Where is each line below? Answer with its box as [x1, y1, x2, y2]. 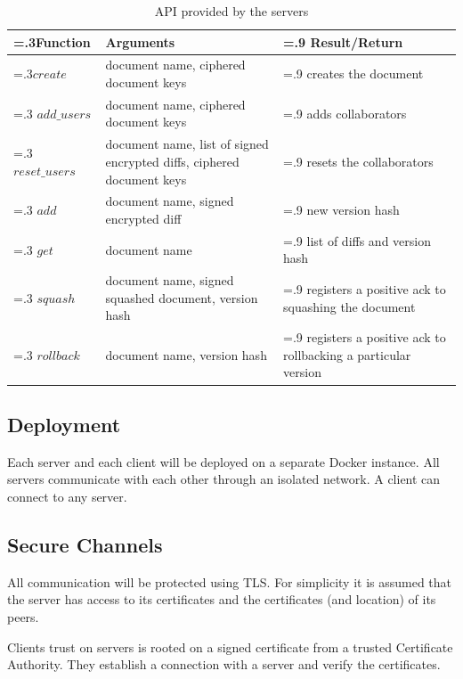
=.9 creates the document [283, 64, 424, 83]
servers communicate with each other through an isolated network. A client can [7, 470, 441, 488]
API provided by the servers [154, 2, 309, 20]
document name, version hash [105, 345, 267, 364]
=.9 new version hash [283, 200, 400, 219]
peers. [7, 607, 39, 626]
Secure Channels [7, 530, 163, 558]
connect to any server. [7, 487, 127, 505]
